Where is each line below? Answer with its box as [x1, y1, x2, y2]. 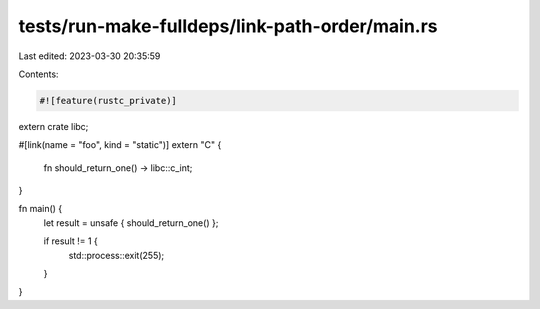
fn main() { [18, 203, 63, 215]
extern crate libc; [18, 120, 89, 132]
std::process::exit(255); [68, 249, 165, 261]
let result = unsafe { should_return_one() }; [43, 216, 219, 229]
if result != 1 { [43, 235, 99, 247]
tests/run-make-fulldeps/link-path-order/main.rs [18, 15, 439, 37]
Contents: [18, 68, 59, 80]
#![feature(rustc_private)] [39, 95, 177, 106]
